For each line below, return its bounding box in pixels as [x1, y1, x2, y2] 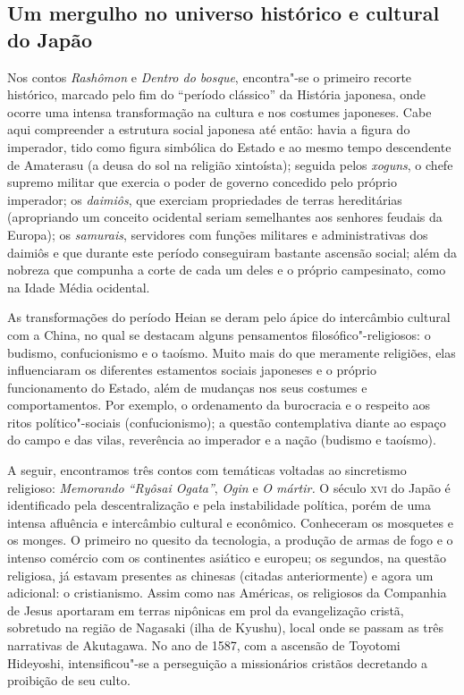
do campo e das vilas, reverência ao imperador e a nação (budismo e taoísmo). [7, 430, 436, 449]
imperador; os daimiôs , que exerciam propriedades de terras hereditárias [7, 190, 402, 208]
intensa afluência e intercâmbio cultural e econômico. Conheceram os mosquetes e [7, 513, 453, 531]
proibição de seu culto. [7, 671, 131, 690]
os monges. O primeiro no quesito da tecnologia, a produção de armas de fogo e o [7, 530, 453, 549]
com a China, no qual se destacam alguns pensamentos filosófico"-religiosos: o [7, 325, 431, 343]
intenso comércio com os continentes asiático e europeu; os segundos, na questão [7, 548, 447, 567]
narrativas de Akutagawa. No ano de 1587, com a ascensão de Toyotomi [7, 636, 401, 654]
